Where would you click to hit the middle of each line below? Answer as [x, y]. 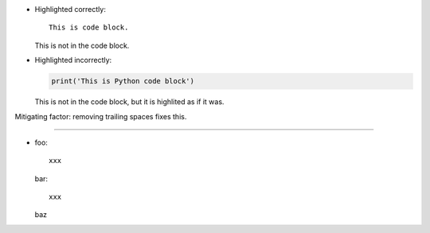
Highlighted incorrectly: [73, 60]
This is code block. [89, 27]
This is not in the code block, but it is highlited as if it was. [129, 102]
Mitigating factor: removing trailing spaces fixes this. [101, 116]
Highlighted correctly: [70, 9]
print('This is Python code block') [123, 81]
